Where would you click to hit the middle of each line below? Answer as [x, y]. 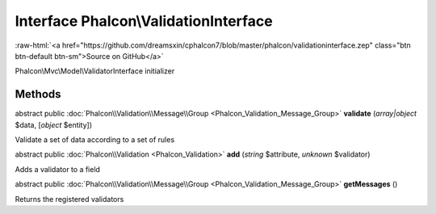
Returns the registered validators [69, 199]
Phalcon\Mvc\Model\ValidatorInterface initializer [95, 71]
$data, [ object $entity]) [54, 124]
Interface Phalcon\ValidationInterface [144, 21]
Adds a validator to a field [58, 169]
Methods [38, 94]
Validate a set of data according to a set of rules [95, 140]
